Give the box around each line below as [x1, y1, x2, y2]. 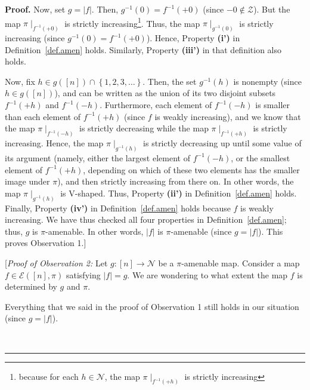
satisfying [66, 268, 101, 281]
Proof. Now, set [5, 3, 66, 15]
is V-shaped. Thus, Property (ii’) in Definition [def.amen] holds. [60, 186, 297, 199]
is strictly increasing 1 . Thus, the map [64, 15, 200, 29]
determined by [5, 280, 57, 293]
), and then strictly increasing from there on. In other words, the [57, 175, 294, 188]
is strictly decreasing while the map [79, 122, 209, 134]
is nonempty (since [233, 75, 302, 87]
